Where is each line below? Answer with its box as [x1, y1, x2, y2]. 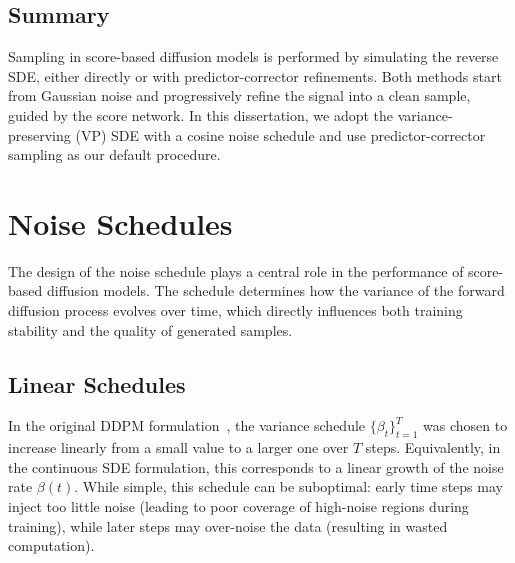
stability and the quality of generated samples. [8, 319, 293, 340]
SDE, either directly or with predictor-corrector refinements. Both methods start [8, 65, 502, 86]
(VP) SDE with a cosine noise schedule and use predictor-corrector [75, 124, 486, 145]
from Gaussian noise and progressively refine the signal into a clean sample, [8, 85, 471, 106]
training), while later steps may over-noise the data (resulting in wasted [8, 515, 448, 536]
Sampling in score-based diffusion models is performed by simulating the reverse [8, 46, 499, 67]
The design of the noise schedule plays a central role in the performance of [8, 260, 464, 281]
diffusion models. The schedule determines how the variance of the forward [46, 280, 505, 301]
